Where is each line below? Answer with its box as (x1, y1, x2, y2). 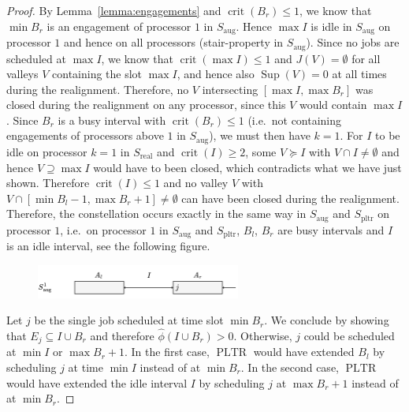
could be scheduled (303, 327, 395, 343)
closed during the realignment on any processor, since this (6, 96, 286, 113)
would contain (299, 96, 367, 113)
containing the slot (52, 66, 143, 82)
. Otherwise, (233, 327, 292, 343)
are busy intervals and (277, 221, 385, 238)
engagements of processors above (6, 127, 164, 144)
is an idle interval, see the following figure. (6, 238, 210, 254)
